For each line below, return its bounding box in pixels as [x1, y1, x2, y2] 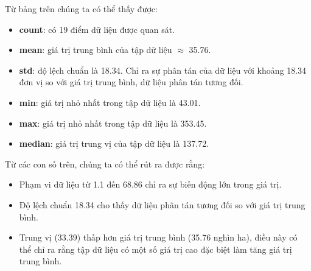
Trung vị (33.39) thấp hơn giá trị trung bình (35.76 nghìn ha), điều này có [19, 231, 298, 244]
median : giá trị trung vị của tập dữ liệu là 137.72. [19, 137, 209, 150]
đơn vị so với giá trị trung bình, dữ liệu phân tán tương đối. [19, 76, 243, 88]
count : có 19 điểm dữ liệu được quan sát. [19, 23, 175, 35]
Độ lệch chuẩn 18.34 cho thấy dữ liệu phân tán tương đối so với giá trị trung [19, 198, 306, 211]
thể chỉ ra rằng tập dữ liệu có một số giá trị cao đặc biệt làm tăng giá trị [19, 242, 292, 255]
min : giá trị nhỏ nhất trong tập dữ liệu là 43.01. [19, 96, 201, 108]
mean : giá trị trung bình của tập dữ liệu [19, 43, 172, 56]
